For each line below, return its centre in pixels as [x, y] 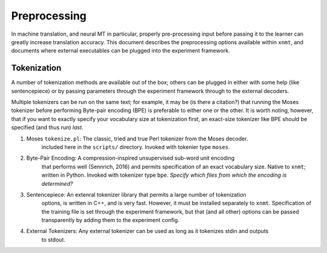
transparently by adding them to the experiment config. [111, 220]
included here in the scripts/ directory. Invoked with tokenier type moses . [136, 147]
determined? [57, 183]
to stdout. [54, 240]
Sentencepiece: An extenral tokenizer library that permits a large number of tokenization [136, 194]
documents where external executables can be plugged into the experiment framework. [121, 51]
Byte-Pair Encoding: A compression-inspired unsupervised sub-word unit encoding [130, 158]
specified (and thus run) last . [47, 128]
